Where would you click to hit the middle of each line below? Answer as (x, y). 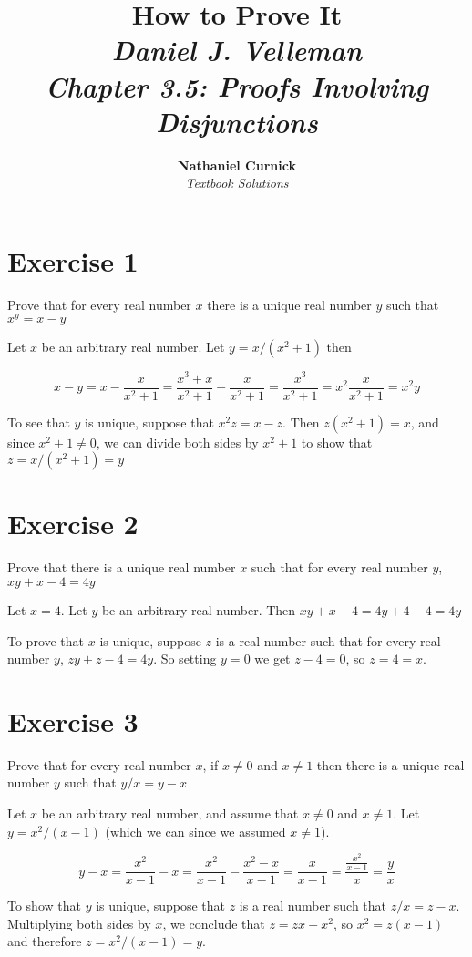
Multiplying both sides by (79, 923)
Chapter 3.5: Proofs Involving (237, 86)
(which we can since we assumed (195, 831)
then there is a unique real (390, 764)
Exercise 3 (73, 720)
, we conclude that (214, 923)
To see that (39, 422)
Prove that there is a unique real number (122, 567)
